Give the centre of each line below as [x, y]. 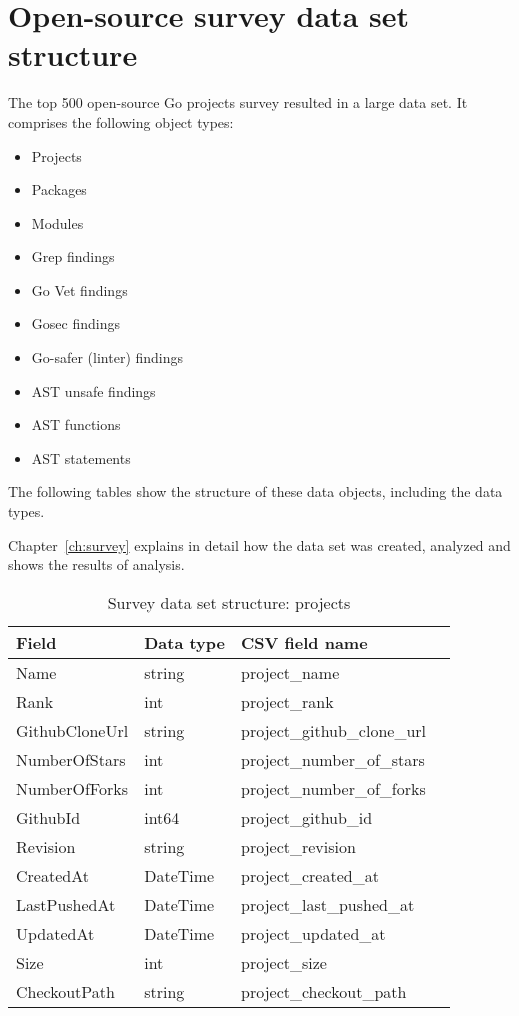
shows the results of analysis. [96, 564]
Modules [57, 222]
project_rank [287, 701]
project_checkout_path [324, 991]
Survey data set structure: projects [229, 602]
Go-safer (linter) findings [107, 357]
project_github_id [307, 817]
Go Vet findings [79, 289]
